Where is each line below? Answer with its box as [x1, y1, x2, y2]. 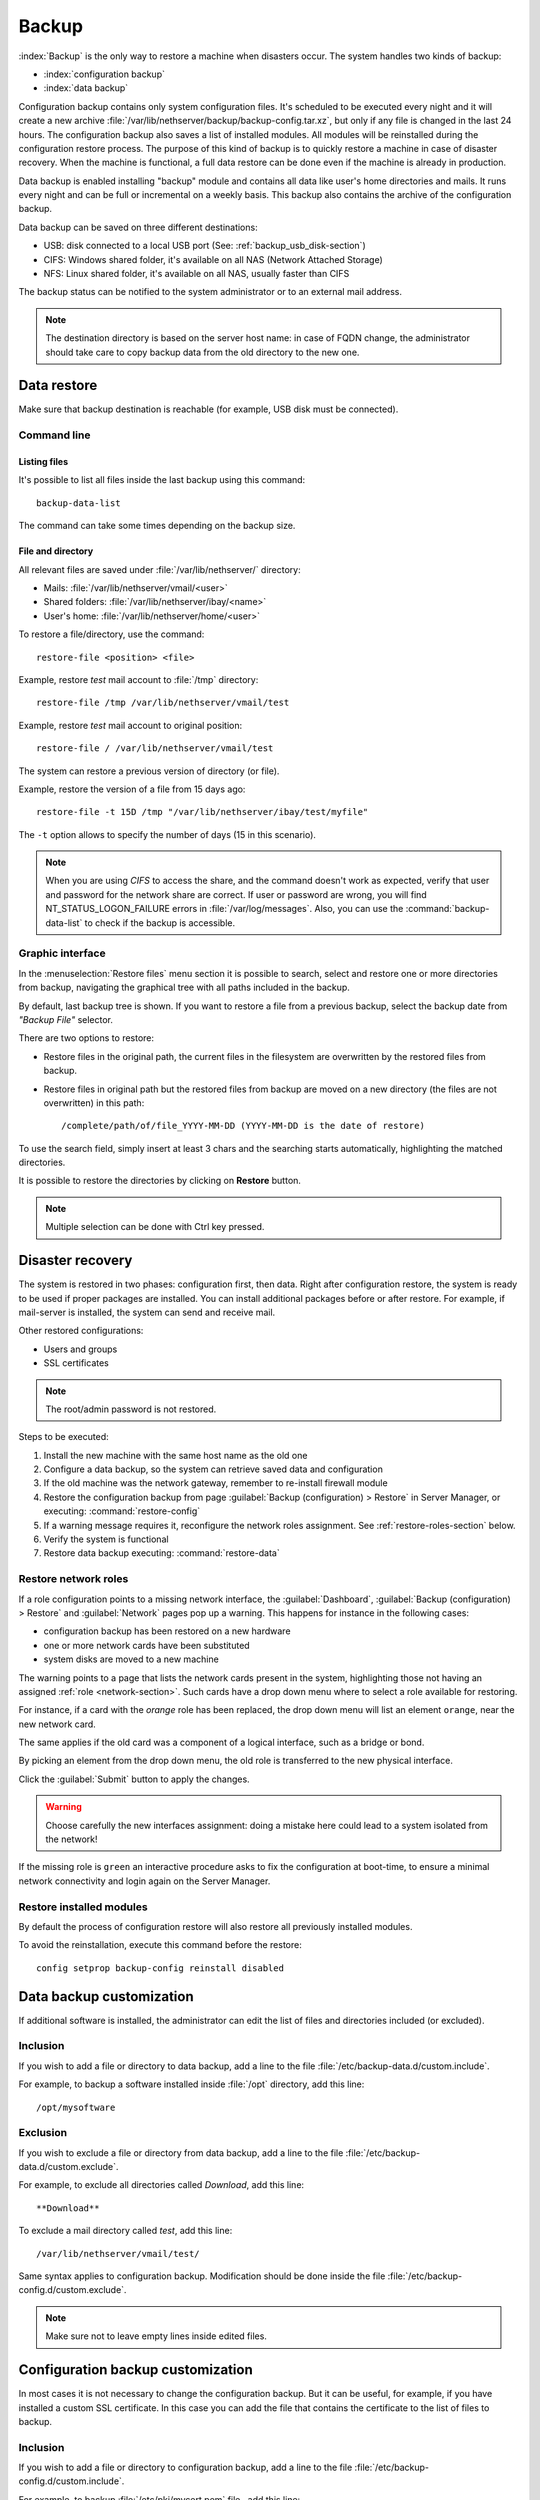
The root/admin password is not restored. [45, 1403, 217, 1415]
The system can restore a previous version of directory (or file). [18, 765, 280, 777]
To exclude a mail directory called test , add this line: [18, 2225, 233, 2237]
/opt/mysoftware [36, 2101, 116, 2113]
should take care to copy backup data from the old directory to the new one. [45, 346, 360, 358]
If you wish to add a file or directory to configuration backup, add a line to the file [18, 2461, 353, 2474]
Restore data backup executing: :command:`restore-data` [43, 1547, 280, 1559]
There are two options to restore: [18, 1032, 155, 1044]
